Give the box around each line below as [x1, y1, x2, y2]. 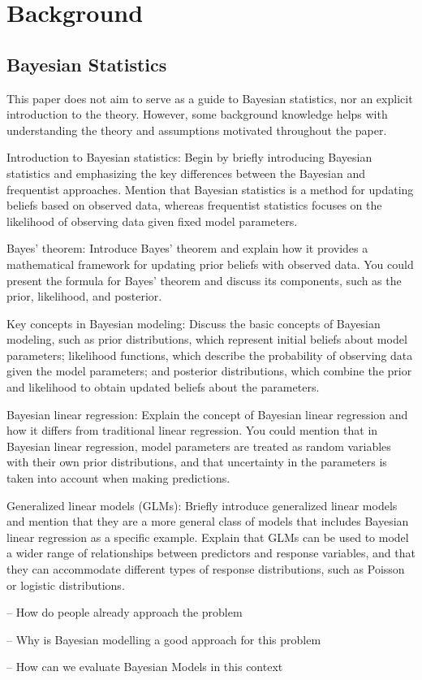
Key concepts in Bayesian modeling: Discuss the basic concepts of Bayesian [6, 314, 381, 331]
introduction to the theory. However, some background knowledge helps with [6, 106, 388, 123]
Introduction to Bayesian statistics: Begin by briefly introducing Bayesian [6, 149, 372, 166]
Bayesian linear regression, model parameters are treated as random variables [6, 437, 391, 454]
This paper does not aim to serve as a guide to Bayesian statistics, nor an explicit [6, 89, 413, 106]
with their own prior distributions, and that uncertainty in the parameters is [6, 453, 387, 470]
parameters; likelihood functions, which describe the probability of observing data [6, 346, 413, 363]
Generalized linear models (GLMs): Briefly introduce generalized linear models [6, 496, 398, 513]
